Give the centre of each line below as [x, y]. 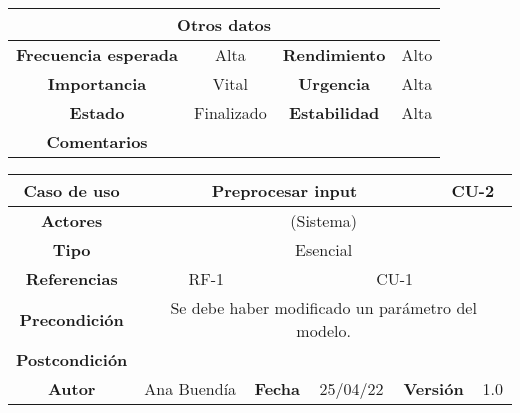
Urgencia [334, 83]
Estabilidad [334, 112]
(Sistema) [324, 220]
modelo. [323, 330]
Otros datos [224, 24]
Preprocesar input [284, 190]
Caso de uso [71, 190]
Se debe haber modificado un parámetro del [323, 307]
